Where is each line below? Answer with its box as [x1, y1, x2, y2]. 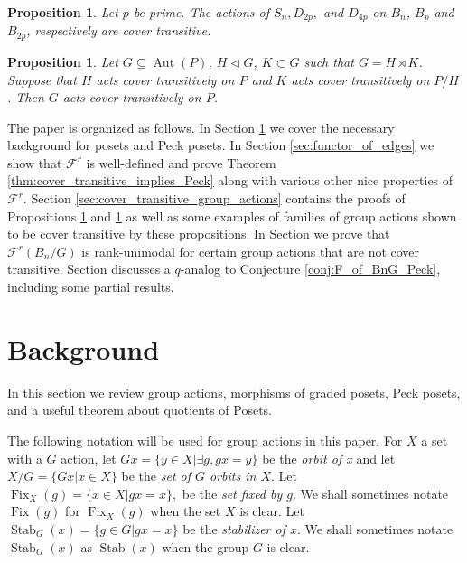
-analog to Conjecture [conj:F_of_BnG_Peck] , [180, 259, 441, 278]
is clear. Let [239, 502, 304, 521]
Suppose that [7, 70, 77, 89]
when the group [162, 537, 249, 556]
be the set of [121, 466, 191, 485]
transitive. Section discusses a [7, 259, 171, 278]
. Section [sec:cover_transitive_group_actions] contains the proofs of [23, 189, 406, 208]
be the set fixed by [182, 483, 283, 502]
